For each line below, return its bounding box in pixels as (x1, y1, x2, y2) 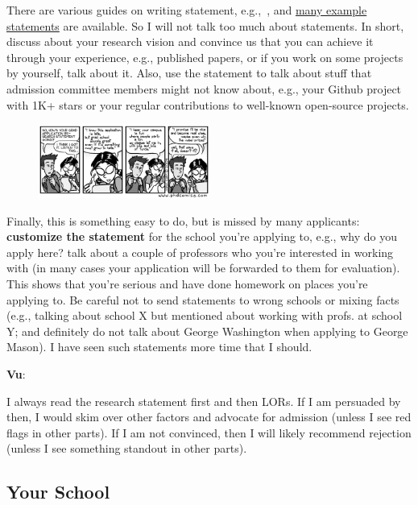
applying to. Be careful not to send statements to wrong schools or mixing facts (6, 291, 399, 308)
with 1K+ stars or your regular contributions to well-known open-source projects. (6, 96, 409, 113)
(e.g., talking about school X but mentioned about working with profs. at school (6, 307, 403, 324)
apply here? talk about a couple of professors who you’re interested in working (6, 243, 394, 260)
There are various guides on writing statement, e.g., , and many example (6, 2, 367, 18)
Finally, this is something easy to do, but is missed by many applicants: (6, 212, 360, 229)
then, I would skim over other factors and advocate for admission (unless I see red (6, 408, 412, 425)
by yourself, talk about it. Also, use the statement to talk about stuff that (6, 64, 372, 81)
